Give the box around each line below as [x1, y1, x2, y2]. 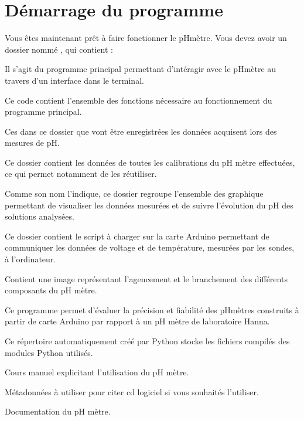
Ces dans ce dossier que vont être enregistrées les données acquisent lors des [5, 125, 277, 137]
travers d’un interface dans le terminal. [5, 74, 144, 86]
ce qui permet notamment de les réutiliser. [5, 167, 157, 180]
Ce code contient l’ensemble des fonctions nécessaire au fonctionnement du [5, 94, 272, 106]
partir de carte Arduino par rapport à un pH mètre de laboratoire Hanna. [5, 315, 270, 327]
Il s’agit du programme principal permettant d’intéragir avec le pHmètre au [5, 63, 276, 75]
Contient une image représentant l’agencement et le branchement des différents [5, 272, 288, 285]
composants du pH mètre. [5, 284, 97, 296]
